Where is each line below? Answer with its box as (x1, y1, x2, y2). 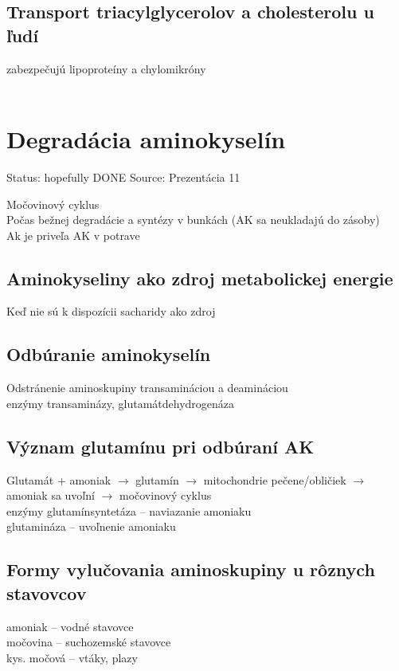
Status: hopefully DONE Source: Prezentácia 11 (6, 168, 241, 185)
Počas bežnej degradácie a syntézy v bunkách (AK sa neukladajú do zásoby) (6, 211, 380, 228)
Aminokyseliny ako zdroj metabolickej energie (6, 265, 393, 290)
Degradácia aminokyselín (6, 122, 286, 155)
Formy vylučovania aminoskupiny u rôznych (6, 557, 375, 582)
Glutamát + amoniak (6, 471, 111, 488)
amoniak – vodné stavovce (6, 618, 134, 634)
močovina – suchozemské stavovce (6, 634, 171, 650)
